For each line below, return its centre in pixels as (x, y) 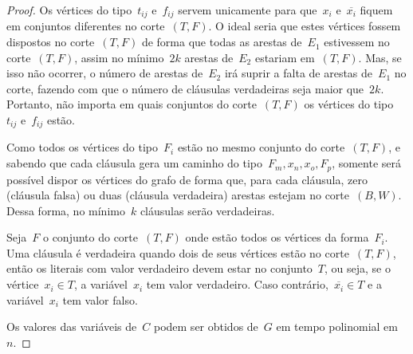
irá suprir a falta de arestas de (299, 73)
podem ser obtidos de (206, 326)
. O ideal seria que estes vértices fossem (305, 26)
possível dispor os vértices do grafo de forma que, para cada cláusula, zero (187, 179)
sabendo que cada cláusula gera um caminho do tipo (135, 163)
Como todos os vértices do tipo (83, 147)
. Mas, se (380, 57)
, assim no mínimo (119, 57)
